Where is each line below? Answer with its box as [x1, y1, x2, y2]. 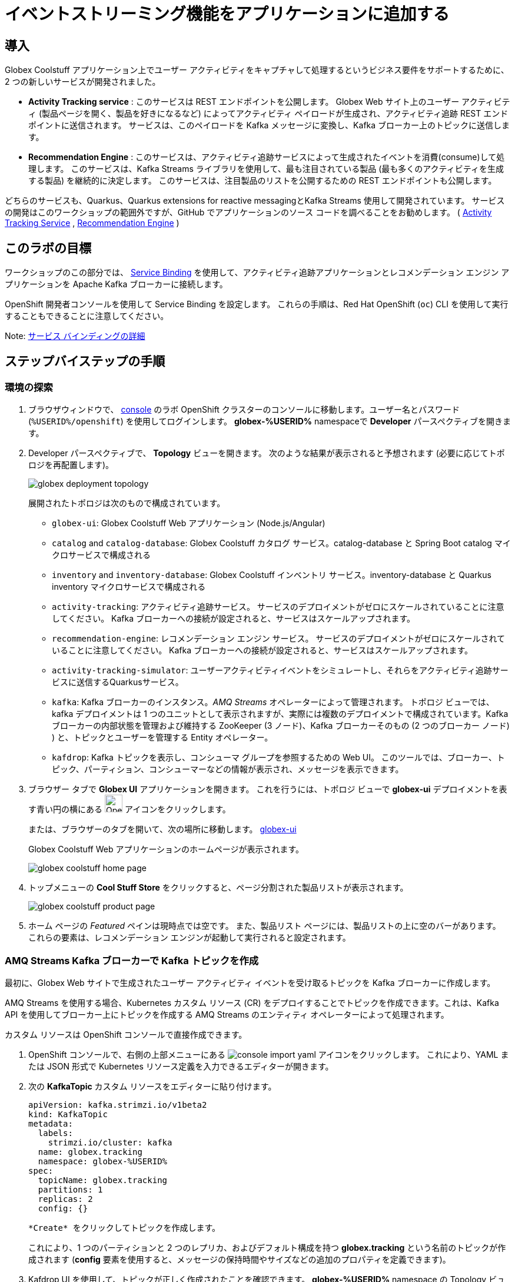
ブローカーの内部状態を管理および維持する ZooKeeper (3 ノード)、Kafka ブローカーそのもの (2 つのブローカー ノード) [52, 720, 510, 731]
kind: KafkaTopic [28, 1109, 108, 1119]
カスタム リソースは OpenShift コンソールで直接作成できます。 [5, 1029, 247, 1039]
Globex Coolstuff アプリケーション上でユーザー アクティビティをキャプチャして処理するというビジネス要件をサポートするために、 [5, 65, 509, 75]
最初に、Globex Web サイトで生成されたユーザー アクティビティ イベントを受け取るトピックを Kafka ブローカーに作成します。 [5, 977, 496, 988]
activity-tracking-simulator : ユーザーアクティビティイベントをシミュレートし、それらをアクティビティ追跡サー [52, 665, 509, 676]
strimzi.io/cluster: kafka [48, 1137, 172, 1147]
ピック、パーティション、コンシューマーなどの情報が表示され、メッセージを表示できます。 [52, 764, 404, 775]
